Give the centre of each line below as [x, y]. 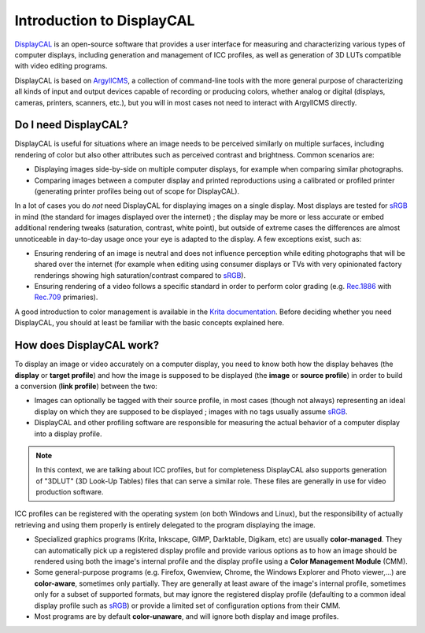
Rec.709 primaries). [66, 297]
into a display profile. [68, 434]
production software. [70, 492]
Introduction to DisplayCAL [105, 20]
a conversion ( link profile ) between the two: [86, 386]
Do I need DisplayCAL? [72, 125]
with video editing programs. [61, 66]
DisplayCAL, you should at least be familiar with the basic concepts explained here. [150, 323]
